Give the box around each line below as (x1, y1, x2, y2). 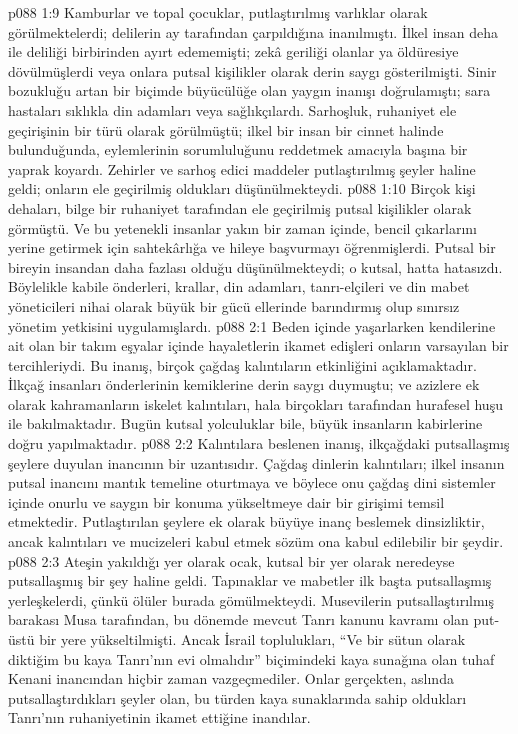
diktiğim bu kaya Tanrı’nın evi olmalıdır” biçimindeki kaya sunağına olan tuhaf (8, 648, 495, 669)
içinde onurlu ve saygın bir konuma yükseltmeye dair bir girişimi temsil (8, 491, 445, 512)
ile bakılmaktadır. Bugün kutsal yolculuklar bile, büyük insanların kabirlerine (8, 413, 483, 434)
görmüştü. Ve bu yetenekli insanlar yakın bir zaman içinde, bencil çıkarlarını (8, 217, 478, 238)
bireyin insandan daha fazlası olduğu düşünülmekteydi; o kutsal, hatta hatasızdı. (8, 256, 503, 277)
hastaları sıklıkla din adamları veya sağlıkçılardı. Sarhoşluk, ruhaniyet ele (8, 99, 457, 120)
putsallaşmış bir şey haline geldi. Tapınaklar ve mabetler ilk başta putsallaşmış (8, 570, 492, 591)
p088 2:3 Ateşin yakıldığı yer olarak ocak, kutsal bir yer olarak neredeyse (8, 550, 455, 571)
